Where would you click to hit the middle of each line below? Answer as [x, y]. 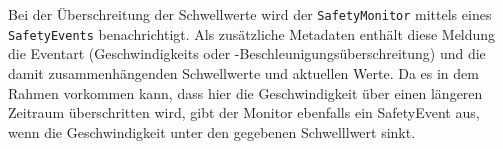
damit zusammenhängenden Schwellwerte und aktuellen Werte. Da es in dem [243, 72]
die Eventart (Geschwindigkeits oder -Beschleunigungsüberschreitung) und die [247, 53]
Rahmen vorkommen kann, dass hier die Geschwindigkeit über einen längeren [245, 92]
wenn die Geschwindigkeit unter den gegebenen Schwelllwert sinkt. [212, 131]
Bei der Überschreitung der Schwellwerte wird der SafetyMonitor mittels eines [250, 14]
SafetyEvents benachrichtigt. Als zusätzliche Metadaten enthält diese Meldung [252, 33]
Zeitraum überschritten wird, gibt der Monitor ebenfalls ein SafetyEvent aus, [244, 112]
